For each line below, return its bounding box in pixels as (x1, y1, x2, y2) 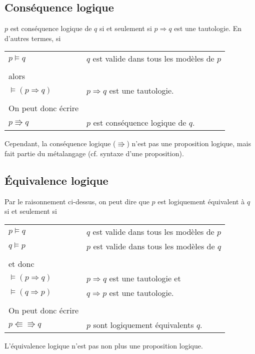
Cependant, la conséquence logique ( (4, 138, 116, 149)
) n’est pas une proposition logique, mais (126, 138, 251, 149)
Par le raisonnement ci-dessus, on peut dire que (4, 196, 149, 206)
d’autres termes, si (4, 33, 61, 43)
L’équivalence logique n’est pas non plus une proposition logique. (4, 340, 203, 350)
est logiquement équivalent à (157, 196, 245, 206)
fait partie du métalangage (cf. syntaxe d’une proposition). (4, 148, 184, 158)
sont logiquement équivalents (93, 318, 194, 330)
